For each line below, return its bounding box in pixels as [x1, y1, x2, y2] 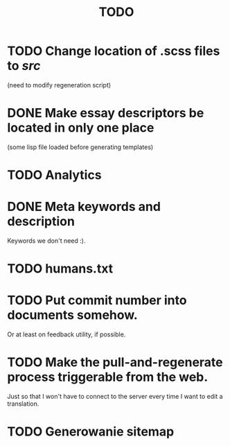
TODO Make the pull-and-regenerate [7, 354, 223, 370]
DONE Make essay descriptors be [7, 105, 204, 121]
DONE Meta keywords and [7, 199, 161, 215]
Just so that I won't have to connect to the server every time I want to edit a [7, 393, 223, 401]
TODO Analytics [7, 167, 102, 183]
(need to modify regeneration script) [7, 80, 112, 89]
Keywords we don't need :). [7, 237, 86, 245]
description [7, 214, 75, 230]
